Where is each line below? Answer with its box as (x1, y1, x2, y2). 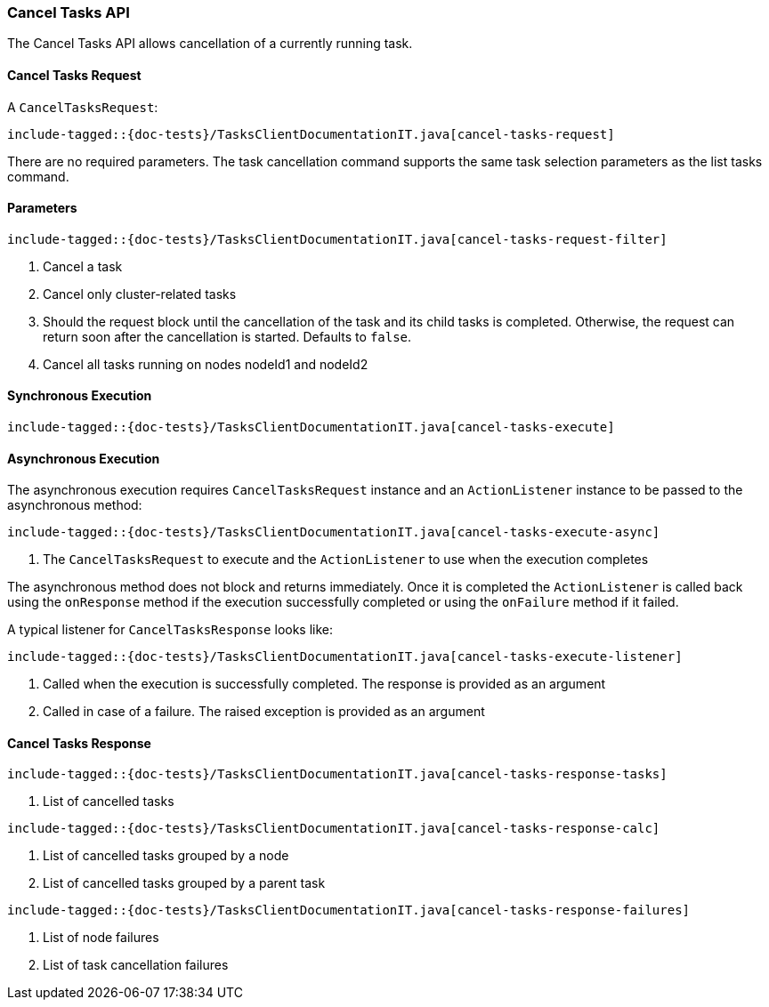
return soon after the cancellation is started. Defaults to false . (43, 328, 412, 344)
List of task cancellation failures (43, 957, 229, 973)
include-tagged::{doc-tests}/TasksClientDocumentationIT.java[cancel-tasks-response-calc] (7, 821, 660, 836)
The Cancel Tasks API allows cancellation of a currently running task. (7, 36, 413, 52)
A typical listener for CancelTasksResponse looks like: (7, 622, 334, 638)
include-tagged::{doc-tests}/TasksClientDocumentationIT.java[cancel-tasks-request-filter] (7, 231, 668, 246)
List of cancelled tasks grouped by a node (43, 848, 289, 864)
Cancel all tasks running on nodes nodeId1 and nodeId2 (43, 356, 368, 372)
